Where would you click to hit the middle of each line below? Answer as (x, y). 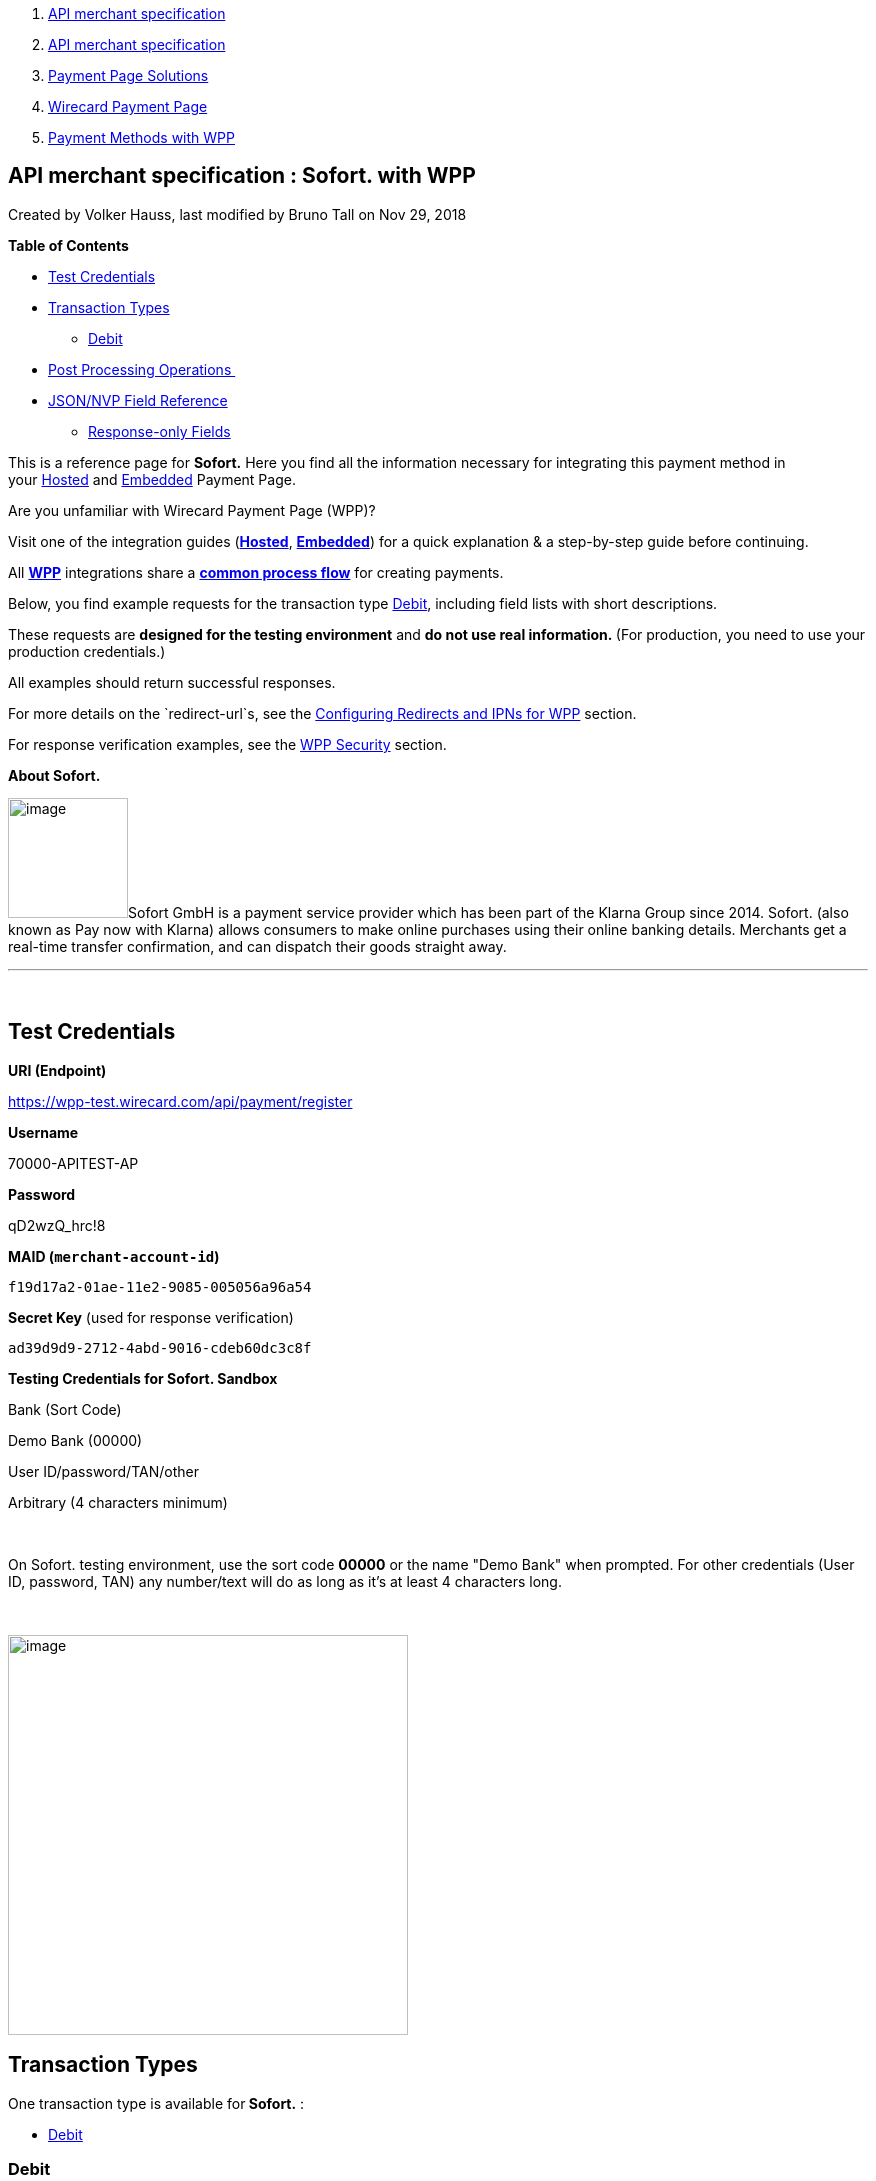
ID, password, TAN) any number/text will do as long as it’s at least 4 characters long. (285, 1581)
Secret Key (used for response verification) (151, 1317)
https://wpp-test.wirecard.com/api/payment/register (180, 1101)
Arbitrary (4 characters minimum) (118, 1502)
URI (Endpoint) (57, 1070)
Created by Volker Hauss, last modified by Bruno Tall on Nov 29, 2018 (237, 214)
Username (43, 1132)
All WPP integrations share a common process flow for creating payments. (256, 572)
